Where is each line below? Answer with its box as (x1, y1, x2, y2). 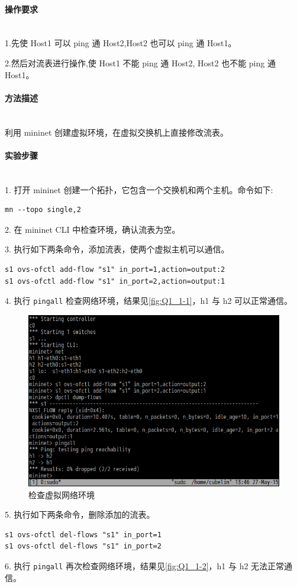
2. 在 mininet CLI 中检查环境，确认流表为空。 (5, 223, 180, 235)
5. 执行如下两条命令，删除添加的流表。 (5, 508, 155, 521)
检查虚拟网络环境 (28, 488, 95, 501)
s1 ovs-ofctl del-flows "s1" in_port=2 (5, 542, 162, 551)
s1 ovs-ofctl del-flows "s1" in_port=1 (5, 530, 162, 539)
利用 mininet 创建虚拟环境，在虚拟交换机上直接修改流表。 (5, 126, 228, 138)
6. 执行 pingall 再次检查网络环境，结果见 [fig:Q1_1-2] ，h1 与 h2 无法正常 (5, 559, 285, 572)
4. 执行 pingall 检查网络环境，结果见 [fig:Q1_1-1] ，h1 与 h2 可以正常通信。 (5, 294, 293, 307)
